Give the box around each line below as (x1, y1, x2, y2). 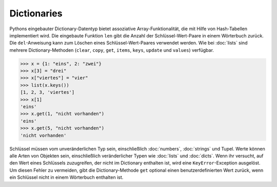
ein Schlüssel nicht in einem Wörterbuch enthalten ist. (9, 174, 124, 180)
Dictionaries (9, 8, 63, 19)
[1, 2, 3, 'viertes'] (20, 90, 75, 95)
